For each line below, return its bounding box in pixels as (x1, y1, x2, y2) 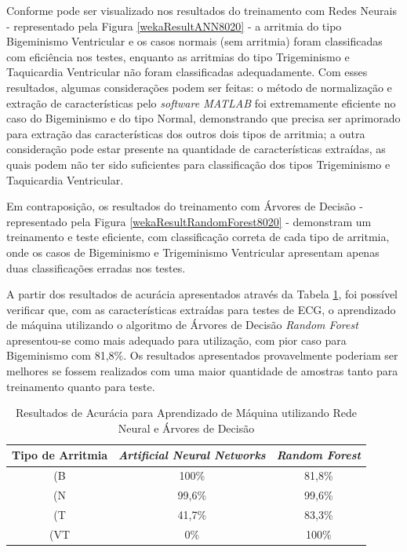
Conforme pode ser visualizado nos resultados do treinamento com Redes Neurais (6, 2, 397, 18)
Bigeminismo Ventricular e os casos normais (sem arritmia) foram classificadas (6, 33, 383, 49)
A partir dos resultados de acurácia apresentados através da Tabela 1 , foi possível (6, 286, 398, 302)
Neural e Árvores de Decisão (118, 419, 255, 436)
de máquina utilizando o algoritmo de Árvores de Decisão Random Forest (6, 316, 358, 333)
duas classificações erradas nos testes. (6, 259, 186, 276)
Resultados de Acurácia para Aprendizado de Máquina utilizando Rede (15, 404, 357, 421)
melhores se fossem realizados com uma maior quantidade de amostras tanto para (6, 363, 398, 379)
